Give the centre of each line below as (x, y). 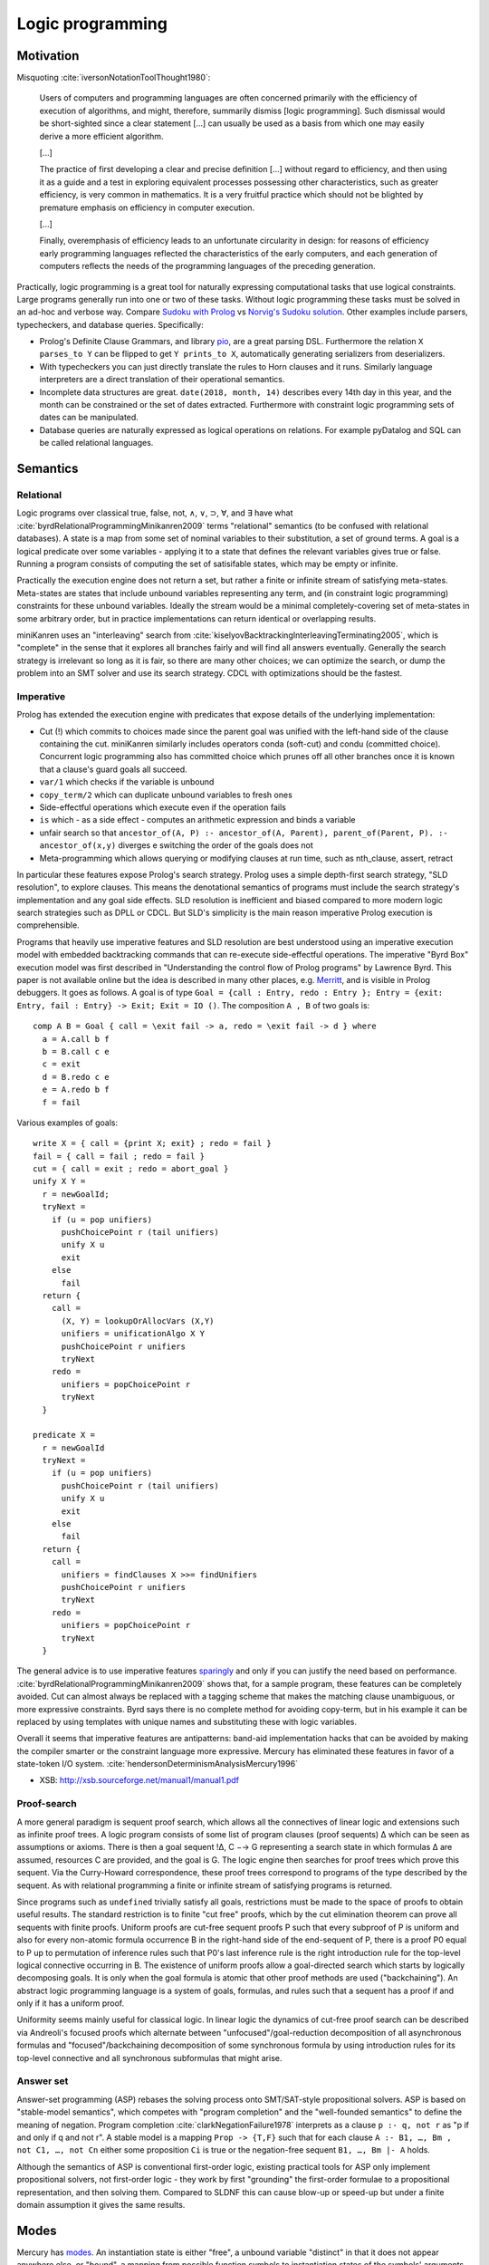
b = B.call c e (76, 1051)
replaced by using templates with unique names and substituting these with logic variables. (187, 1721)
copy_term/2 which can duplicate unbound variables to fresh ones (166, 795)
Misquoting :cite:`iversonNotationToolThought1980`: (114, 78)
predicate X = (64, 1435)
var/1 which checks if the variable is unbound (127, 782)
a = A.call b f (76, 1039)
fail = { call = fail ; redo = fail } (119, 1156)
